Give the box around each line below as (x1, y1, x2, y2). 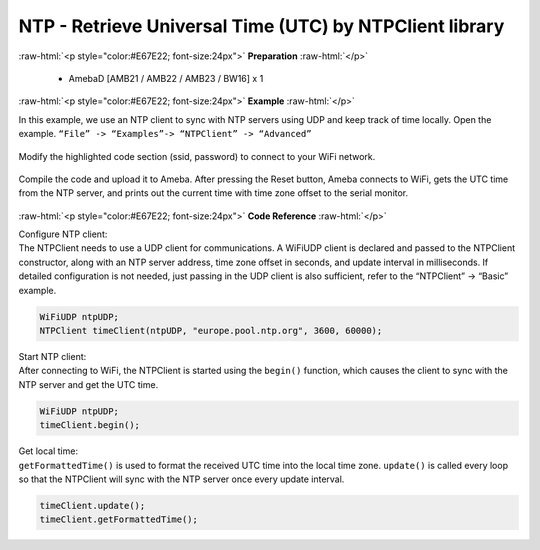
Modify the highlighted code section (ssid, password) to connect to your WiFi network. (18, 150, 376, 162)
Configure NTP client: (18, 228, 108, 240)
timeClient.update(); (39, 500, 146, 511)
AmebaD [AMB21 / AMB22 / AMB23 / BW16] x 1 (68, 72, 264, 84)
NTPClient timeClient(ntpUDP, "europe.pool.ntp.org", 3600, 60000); (39, 325, 383, 336)
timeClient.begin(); (39, 420, 140, 431)
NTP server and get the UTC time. (18, 378, 159, 390)
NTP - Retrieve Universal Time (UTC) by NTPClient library (18, 15, 505, 37)
